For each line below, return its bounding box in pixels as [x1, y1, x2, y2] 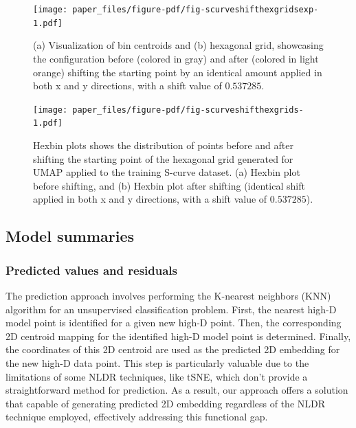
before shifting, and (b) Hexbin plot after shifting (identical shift [33, 178, 305, 192]
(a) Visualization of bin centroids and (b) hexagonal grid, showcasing [33, 38, 324, 52]
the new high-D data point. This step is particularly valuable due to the [5, 355, 309, 370]
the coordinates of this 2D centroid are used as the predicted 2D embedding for [5, 342, 340, 357]
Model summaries [5, 225, 135, 247]
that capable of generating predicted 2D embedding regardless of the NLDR [5, 396, 326, 410]
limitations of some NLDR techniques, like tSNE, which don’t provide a [5, 369, 308, 383]
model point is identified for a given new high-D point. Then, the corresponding [5, 315, 342, 330]
